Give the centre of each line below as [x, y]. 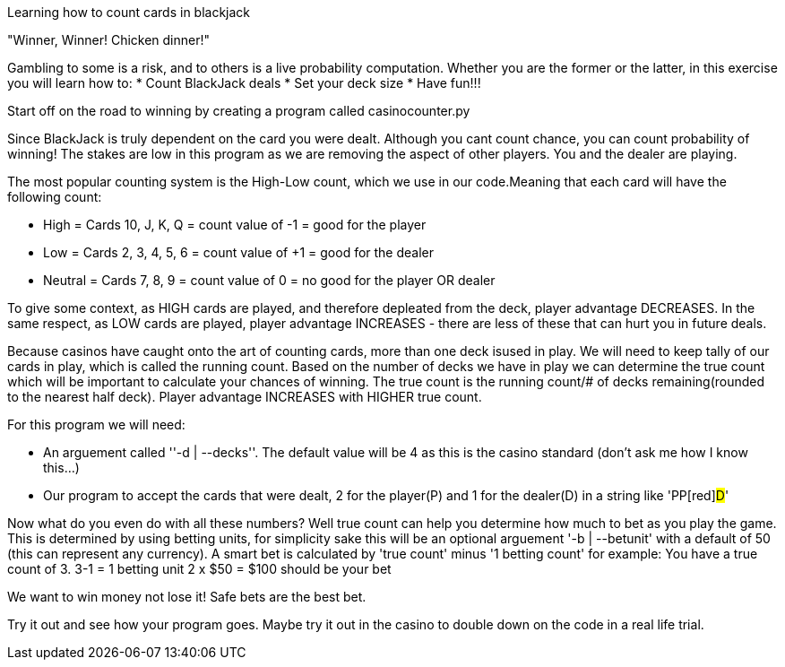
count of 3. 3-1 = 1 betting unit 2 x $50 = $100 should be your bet [199, 569]
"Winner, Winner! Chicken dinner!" [109, 40]
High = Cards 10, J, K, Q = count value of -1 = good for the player [235, 225]
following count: [55, 197]
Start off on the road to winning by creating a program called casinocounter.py [239, 111]
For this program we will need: [96, 424]
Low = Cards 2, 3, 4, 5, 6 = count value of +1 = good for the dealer [239, 252]
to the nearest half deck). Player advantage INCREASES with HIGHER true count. [245, 397]
